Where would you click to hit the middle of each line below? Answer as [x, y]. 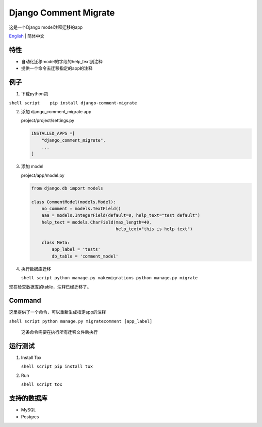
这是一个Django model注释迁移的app [46, 27]
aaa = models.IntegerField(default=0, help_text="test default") [121, 215]
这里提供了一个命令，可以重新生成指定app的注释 [57, 312]
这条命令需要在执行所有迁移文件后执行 [59, 332]
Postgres [30, 417]
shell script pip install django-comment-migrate [73, 103]
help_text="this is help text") [154, 229]
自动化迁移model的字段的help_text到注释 [62, 61]
